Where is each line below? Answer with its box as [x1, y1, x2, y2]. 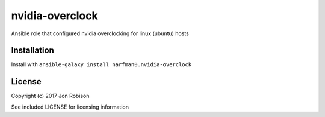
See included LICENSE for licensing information [11, 103, 129, 110]
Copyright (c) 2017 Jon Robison [11, 93, 90, 100]
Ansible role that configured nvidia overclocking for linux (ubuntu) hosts [11, 30, 189, 37]
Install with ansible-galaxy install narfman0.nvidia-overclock [11, 61, 192, 68]
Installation [11, 45, 54, 56]
